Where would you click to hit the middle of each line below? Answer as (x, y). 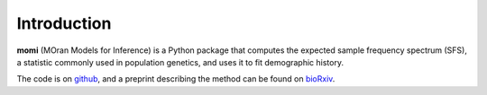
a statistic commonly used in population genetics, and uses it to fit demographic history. (180, 62)
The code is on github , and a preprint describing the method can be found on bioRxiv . (176, 79)
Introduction (64, 23)
